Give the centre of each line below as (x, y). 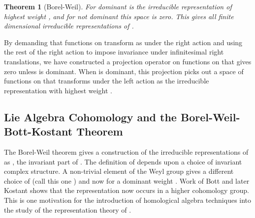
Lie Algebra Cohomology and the (90, 117)
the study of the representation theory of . (68, 209)
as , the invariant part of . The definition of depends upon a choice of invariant (123, 161)
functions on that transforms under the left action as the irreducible (107, 81)
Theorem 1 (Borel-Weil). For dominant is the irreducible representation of (118, 6)
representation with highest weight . (58, 90)
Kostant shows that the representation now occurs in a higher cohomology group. (127, 190)
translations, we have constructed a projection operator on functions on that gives (128, 61)
